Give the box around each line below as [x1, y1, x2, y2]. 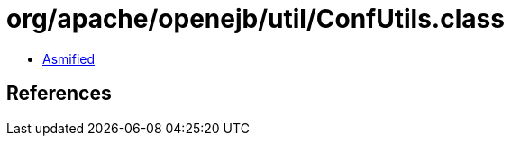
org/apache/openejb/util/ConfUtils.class [6, 4, 505, 34]
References [6, 82, 112, 105]
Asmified [42, 50, 96, 67]
